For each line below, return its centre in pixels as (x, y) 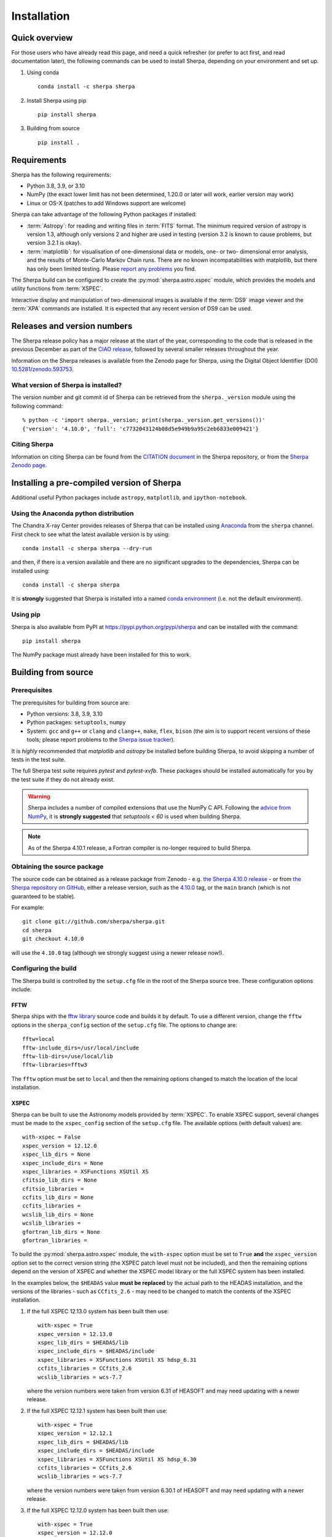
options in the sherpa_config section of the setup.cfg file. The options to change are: (124, 1025)
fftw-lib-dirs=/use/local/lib (68, 1057)
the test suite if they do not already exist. (63, 779)
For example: (28, 907)
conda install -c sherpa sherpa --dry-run (87, 548)
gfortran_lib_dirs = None (61, 1232)
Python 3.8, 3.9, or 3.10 (56, 186)
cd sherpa (37, 930)
